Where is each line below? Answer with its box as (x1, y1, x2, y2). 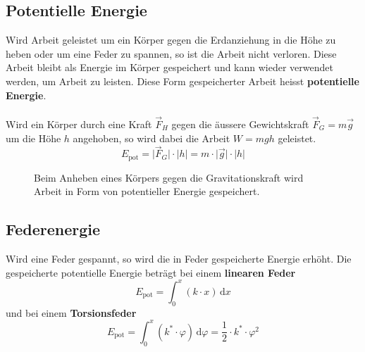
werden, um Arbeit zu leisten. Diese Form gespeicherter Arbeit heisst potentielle (6, 73, 359, 88)
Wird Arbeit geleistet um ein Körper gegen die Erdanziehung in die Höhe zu (6, 32, 336, 47)
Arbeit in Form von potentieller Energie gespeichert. (34, 184, 260, 199)
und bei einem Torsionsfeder (6, 305, 137, 320)
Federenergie (6, 218, 101, 240)
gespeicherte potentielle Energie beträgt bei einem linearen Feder (6, 265, 296, 279)
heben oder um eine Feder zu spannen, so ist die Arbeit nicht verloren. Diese (6, 46, 337, 61)
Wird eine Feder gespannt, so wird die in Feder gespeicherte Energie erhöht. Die (6, 251, 352, 266)
